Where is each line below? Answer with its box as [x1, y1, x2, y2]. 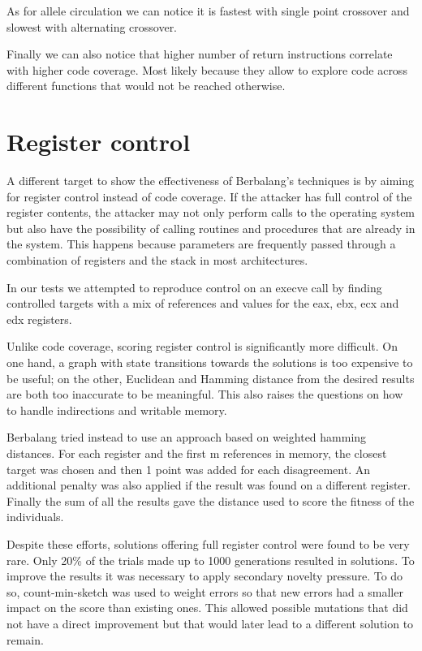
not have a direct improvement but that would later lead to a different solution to [6, 614, 414, 632]
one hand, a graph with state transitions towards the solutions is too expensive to [6, 354, 413, 371]
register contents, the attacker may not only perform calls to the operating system [6, 204, 416, 221]
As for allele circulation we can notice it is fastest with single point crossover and [6, 2, 410, 19]
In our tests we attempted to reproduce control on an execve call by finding [6, 278, 382, 295]
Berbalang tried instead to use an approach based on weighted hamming [6, 429, 367, 446]
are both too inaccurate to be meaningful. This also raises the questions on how [6, 386, 403, 403]
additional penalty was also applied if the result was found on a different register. [6, 476, 411, 494]
